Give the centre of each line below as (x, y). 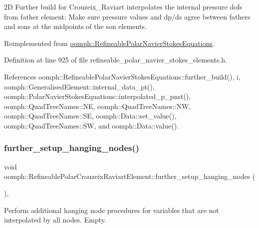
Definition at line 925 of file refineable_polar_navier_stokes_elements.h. (116, 60)
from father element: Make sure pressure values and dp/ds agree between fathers (127, 16)
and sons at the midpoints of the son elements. (75, 26)
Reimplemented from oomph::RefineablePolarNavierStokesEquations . (109, 43)
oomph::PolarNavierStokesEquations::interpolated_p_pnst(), (98, 96)
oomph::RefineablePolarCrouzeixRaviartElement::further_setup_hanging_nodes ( (130, 176)
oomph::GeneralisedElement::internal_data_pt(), (79, 86)
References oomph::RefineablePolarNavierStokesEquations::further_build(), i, (122, 76)
